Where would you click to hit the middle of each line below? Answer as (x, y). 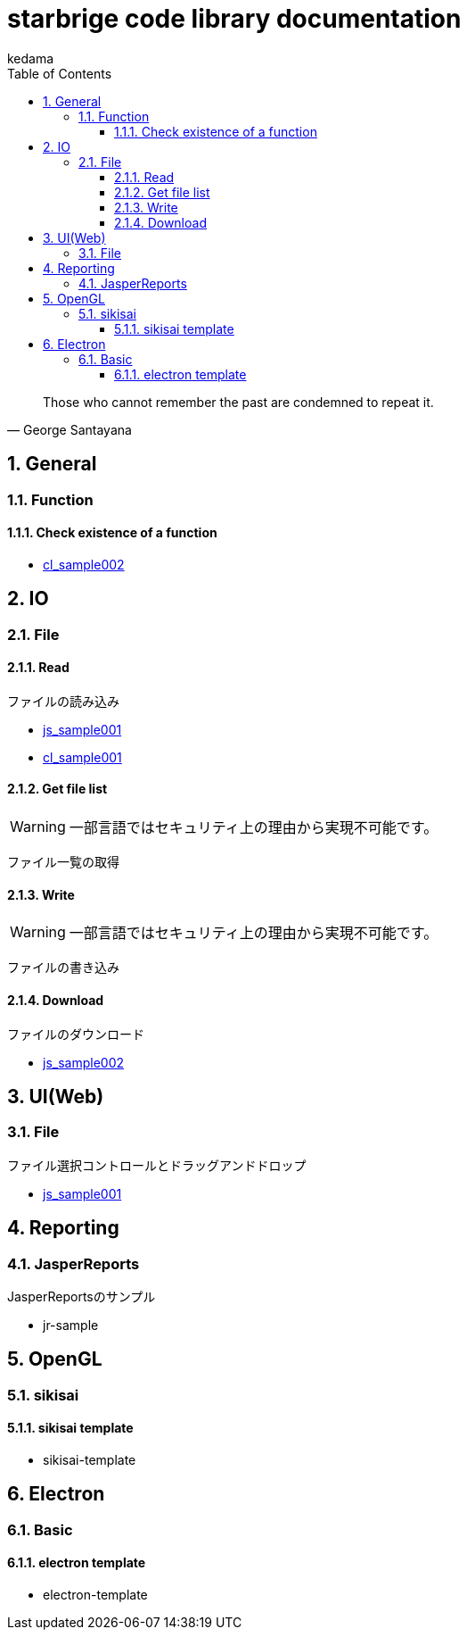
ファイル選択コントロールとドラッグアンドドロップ (157, 1165)
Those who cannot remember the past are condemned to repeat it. (238, 402)
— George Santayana (70, 429)
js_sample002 (84, 1062)
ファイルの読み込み (63, 701)
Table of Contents (60, 73)
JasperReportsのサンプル (82, 1296)
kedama (31, 58)
